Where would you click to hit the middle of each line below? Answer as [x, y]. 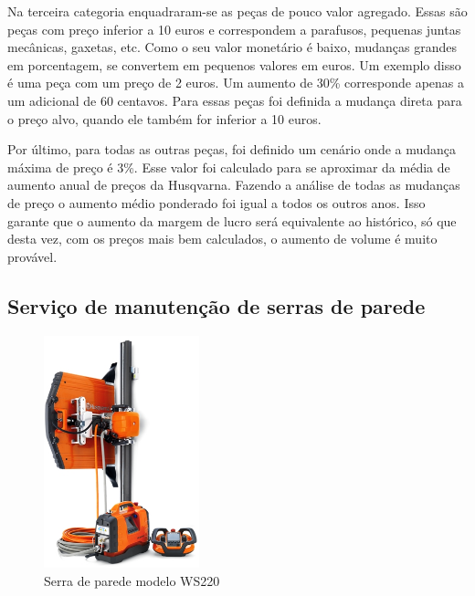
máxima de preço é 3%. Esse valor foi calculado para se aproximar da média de [229, 167]
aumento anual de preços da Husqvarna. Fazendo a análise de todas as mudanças [234, 185]
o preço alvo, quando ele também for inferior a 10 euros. [164, 118]
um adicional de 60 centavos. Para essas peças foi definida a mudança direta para [235, 100]
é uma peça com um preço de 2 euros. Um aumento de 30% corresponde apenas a [236, 83]
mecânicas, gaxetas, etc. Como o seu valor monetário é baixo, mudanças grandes [232, 47]
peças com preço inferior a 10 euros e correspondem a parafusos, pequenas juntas [234, 29]
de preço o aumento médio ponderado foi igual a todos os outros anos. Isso [216, 202]
